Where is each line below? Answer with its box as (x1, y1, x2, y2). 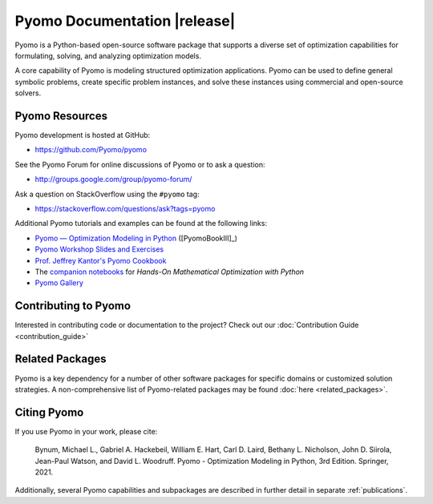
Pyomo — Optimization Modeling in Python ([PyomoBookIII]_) (34, 233, 238, 243)
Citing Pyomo (14, 405, 84, 419)
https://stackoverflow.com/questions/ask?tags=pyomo (34, 204, 216, 213)
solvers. (14, 88, 42, 98)
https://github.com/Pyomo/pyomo (34, 145, 148, 155)
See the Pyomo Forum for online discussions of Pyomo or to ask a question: (14, 159, 265, 169)
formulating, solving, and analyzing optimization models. (14, 50, 202, 60)
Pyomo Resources (14, 109, 108, 123)
